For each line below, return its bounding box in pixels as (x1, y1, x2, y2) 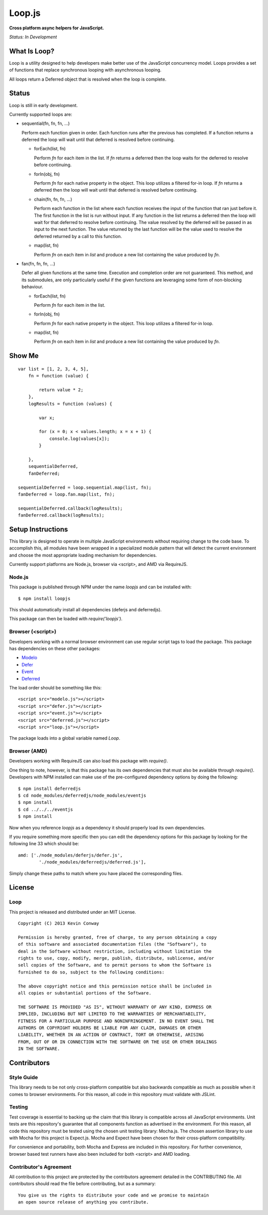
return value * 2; (39, 387, 84, 393)
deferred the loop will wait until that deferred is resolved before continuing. (21, 137, 175, 143)
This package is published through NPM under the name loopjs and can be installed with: (9, 584, 192, 590)
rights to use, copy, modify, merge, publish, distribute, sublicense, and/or (18, 956, 214, 961)
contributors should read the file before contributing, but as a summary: (9, 1181, 156, 1187)
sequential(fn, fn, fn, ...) (21, 120, 70, 126)
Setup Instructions (9, 525, 68, 534)
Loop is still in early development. (9, 102, 78, 108)
